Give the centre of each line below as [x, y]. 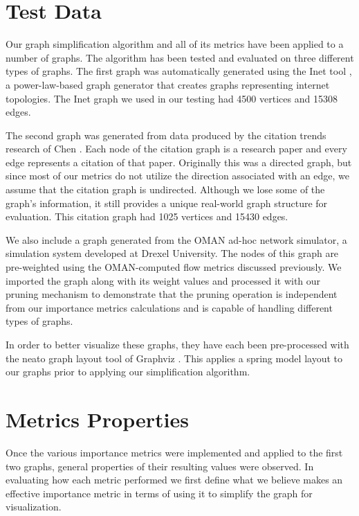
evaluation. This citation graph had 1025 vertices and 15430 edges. [147, 216]
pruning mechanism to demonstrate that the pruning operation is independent [172, 294]
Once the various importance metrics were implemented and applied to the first [174, 452]
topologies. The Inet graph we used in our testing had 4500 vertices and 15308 [172, 98]
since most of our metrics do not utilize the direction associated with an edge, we [178, 176]
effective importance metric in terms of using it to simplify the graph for [159, 493]
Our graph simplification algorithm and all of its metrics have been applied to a [175, 44]
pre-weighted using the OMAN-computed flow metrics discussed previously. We [174, 267]
